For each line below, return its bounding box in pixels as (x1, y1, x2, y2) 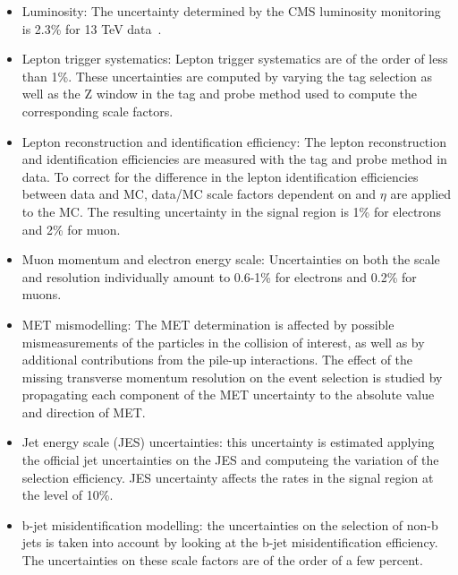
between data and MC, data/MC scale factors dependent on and (21, 185, 377, 203)
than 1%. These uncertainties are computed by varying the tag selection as (21, 66, 432, 85)
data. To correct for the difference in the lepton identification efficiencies (21, 167, 419, 185)
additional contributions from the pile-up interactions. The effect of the (21, 350, 413, 369)
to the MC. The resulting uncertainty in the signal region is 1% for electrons (21, 202, 442, 220)
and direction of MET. (21, 402, 146, 421)
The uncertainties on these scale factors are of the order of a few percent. (21, 551, 423, 570)
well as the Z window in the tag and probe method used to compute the (21, 84, 417, 103)
